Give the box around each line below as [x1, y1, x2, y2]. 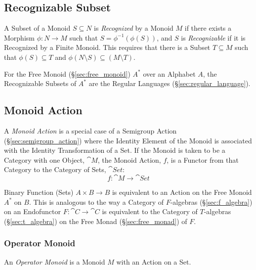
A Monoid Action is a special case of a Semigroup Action [4, 125, 177, 135]
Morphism [4, 32, 35, 43]
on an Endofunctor [4, 206, 61, 217]
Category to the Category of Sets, [4, 164, 106, 175]
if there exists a [184, 23, 232, 33]
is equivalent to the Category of [102, 206, 198, 217]
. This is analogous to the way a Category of [29, 196, 164, 207]
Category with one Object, [4, 154, 85, 165]
